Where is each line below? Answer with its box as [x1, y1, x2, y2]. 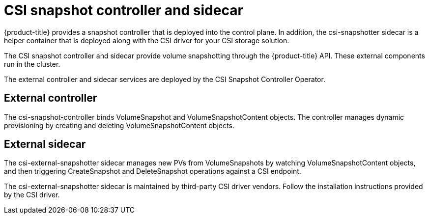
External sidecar [4, 138, 86, 151]
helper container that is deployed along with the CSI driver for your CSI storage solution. [4, 36, 289, 45]
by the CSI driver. [4, 191, 60, 199]
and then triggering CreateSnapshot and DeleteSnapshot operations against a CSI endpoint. [4, 167, 301, 176]
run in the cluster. [4, 59, 60, 68]
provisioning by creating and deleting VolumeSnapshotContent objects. [4, 121, 234, 130]
